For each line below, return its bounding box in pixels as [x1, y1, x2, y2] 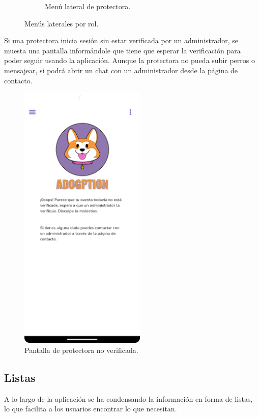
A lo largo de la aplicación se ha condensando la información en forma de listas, [4, 393, 253, 404]
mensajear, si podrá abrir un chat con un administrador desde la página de [4, 65, 238, 75]
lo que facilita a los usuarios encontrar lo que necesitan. [4, 403, 177, 414]
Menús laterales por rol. [24, 18, 99, 28]
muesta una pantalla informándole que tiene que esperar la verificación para [4, 45, 241, 55]
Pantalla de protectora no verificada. [24, 344, 138, 355]
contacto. [4, 75, 33, 85]
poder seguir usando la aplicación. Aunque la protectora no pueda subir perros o [4, 55, 255, 66]
